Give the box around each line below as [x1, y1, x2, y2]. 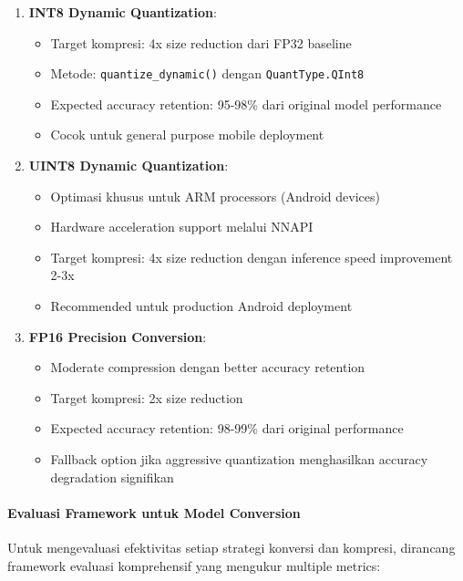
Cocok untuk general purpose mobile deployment [50, 125, 324, 144]
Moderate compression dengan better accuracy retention [50, 358, 365, 377]
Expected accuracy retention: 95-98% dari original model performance [50, 94, 442, 113]
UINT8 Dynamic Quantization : [28, 156, 229, 175]
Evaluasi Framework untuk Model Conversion [7, 503, 301, 522]
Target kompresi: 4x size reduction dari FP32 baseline [50, 33, 352, 52]
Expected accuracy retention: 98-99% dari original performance [50, 419, 404, 438]
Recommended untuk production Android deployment [50, 296, 353, 315]
